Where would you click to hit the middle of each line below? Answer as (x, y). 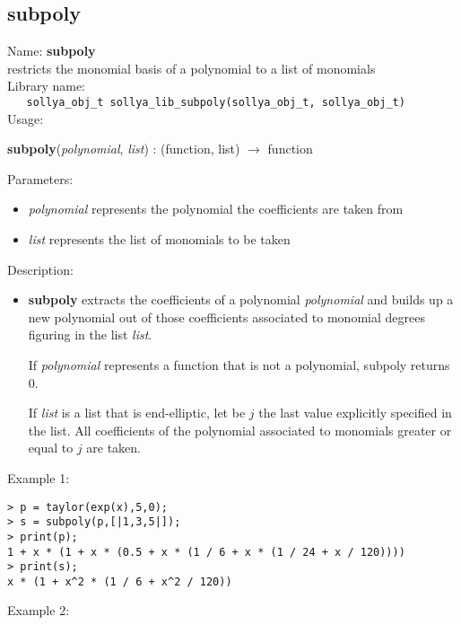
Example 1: (39, 477)
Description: (40, 269)
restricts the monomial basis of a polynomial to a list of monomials (191, 68)
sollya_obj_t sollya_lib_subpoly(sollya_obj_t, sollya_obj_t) (216, 102)
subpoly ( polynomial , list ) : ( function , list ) (124, 149)
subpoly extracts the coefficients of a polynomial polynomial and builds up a (241, 299)
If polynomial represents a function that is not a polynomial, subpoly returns (239, 364)
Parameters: (40, 178)
